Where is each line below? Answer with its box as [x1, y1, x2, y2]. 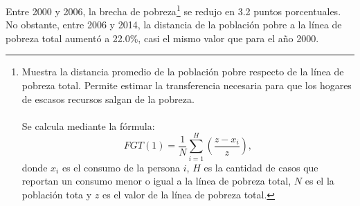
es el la [305, 174, 334, 188]
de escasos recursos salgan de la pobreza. [21, 91, 195, 106]
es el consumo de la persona [62, 160, 181, 174]
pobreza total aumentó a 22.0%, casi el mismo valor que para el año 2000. [6, 30, 319, 45]
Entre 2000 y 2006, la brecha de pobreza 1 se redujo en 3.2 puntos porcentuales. [6, 2, 341, 18]
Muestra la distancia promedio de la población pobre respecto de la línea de [21, 64, 344, 79]
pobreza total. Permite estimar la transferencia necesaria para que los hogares [21, 78, 352, 93]
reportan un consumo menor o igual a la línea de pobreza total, [21, 174, 291, 188]
